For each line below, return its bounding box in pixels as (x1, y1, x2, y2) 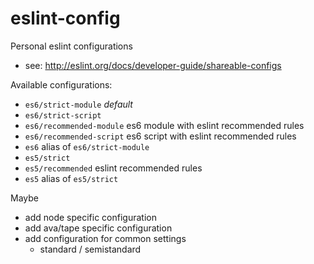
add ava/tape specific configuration (24, 222, 173, 234)
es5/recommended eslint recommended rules (24, 162, 203, 174)
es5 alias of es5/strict (24, 172, 119, 184)
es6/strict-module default (24, 98, 133, 110)
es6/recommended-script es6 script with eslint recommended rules (24, 130, 297, 142)
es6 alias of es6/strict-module (24, 140, 150, 152)
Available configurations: (10, 78, 113, 91)
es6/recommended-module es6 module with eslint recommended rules (24, 119, 305, 131)
